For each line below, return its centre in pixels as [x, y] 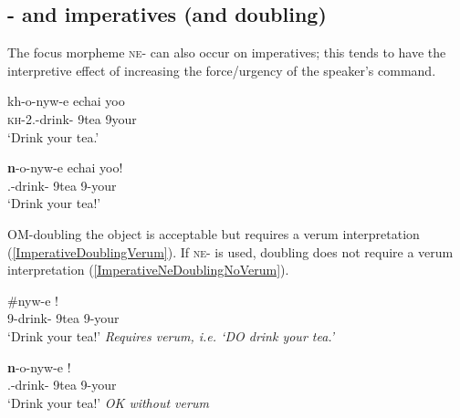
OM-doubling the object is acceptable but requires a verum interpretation [214, 233]
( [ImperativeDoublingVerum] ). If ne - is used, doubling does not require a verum [230, 251]
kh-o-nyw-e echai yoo [66, 101]
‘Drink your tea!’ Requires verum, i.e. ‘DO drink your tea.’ [171, 335]
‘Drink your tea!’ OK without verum [108, 402]
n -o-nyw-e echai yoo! [65, 167]
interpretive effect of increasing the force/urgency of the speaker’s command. [222, 70]
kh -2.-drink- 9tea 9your [72, 118]
